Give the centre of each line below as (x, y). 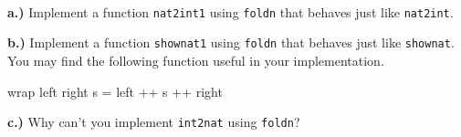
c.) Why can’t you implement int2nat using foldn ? (154, 122)
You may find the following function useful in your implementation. (196, 60)
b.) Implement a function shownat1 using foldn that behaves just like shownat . (231, 42)
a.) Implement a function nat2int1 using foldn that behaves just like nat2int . (230, 11)
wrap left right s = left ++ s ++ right (115, 91)
